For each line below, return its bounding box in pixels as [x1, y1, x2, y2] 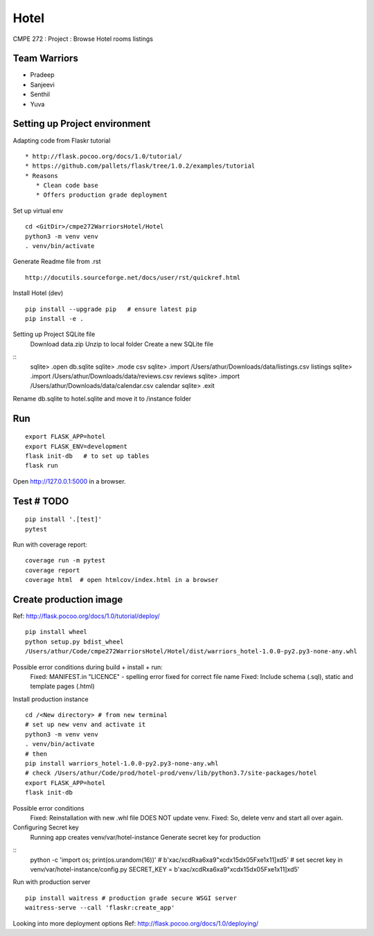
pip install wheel [25, 628, 88, 636]
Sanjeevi [30, 80, 55, 89]
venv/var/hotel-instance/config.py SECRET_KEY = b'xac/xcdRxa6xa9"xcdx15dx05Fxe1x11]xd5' [30, 865, 300, 873]
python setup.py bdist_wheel [25, 637, 124, 646]
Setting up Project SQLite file [12, 330, 96, 339]
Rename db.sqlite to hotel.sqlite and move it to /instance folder [12, 394, 192, 403]
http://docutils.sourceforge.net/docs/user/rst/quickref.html [25, 274, 241, 281]
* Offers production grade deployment [35, 191, 168, 199]
